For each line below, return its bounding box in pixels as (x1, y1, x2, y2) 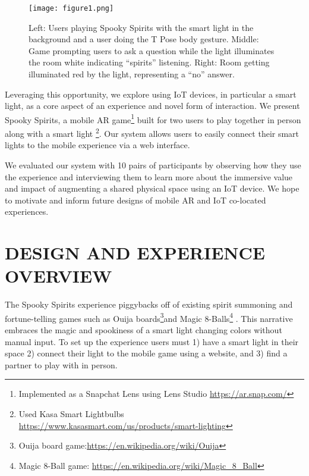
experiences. (5, 205, 49, 218)
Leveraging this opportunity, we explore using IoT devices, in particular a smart (5, 87, 297, 100)
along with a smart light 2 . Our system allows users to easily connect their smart (5, 126, 299, 139)
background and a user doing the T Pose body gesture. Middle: (29, 33, 259, 45)
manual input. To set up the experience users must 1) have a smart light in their (5, 335, 299, 347)
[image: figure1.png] (29, 4, 114, 12)
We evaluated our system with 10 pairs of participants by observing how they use (5, 158, 301, 171)
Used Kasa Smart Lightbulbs (18, 408, 124, 419)
